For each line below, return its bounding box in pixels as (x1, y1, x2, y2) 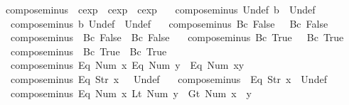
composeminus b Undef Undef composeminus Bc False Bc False (10, 16, 328, 31)
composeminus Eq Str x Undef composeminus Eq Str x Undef (10, 71, 327, 86)
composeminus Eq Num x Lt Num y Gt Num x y (10, 85, 252, 100)
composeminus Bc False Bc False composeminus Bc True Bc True (10, 30, 344, 45)
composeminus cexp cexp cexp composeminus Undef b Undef (5, 2, 316, 16)
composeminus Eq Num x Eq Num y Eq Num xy (10, 57, 245, 72)
